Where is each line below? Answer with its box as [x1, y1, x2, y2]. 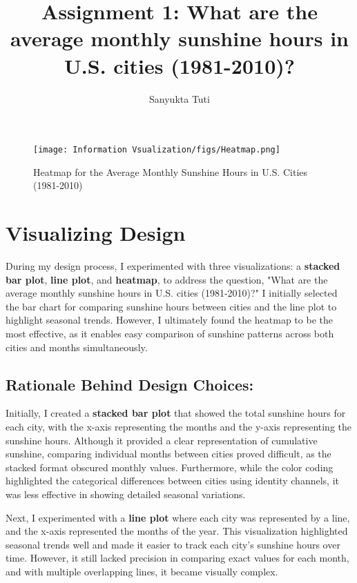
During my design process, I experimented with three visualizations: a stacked [6, 259, 340, 273]
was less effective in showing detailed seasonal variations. [6, 486, 246, 501]
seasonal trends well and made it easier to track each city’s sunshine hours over [6, 537, 340, 551]
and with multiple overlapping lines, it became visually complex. [6, 564, 278, 578]
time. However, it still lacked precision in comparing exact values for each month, [6, 551, 349, 565]
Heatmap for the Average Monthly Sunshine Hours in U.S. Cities [33, 164, 308, 179]
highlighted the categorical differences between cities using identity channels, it [6, 473, 339, 488]
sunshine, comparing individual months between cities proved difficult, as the [6, 446, 331, 461]
